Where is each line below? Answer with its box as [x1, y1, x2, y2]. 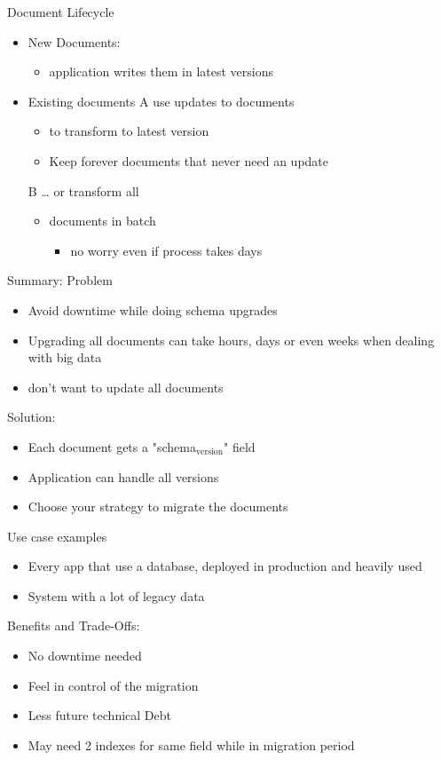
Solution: [7, 408, 56, 426]
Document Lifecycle [7, 3, 114, 20]
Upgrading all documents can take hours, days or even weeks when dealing [28, 330, 435, 349]
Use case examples [7, 526, 107, 545]
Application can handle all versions [28, 467, 219, 486]
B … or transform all [28, 181, 139, 200]
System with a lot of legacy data [28, 586, 205, 605]
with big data [28, 348, 102, 367]
